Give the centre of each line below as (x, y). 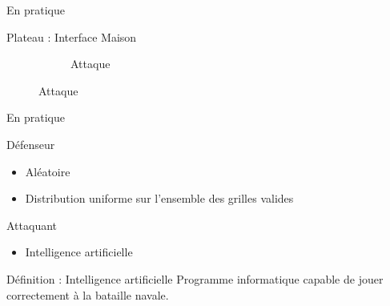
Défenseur (31, 144)
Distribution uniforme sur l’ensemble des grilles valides (159, 198)
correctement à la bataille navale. (88, 294)
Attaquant (32, 225)
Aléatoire (48, 171)
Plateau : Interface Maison (72, 36)
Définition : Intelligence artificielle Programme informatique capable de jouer (195, 278)
